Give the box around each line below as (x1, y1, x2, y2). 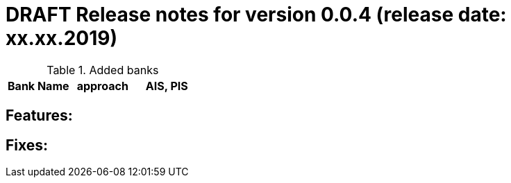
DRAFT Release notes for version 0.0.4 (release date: (6, 3, 507, 26)
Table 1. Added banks (47, 62, 159, 77)
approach (76, 78, 128, 93)
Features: (6, 107, 73, 125)
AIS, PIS (145, 78, 188, 93)
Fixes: (6, 136, 49, 154)
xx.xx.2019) (6, 26, 117, 50)
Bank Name (8, 78, 69, 93)
